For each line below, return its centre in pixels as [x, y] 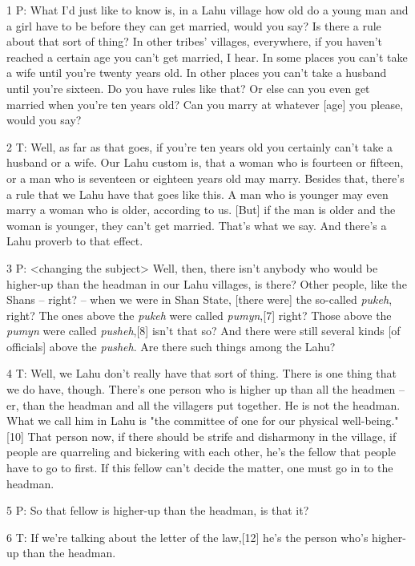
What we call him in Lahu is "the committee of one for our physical [173, 420]
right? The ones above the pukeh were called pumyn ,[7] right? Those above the [199, 315]
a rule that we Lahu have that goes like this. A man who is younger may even [197, 194]
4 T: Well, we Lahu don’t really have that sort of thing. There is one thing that [201, 373]
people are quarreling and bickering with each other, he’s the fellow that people [201, 452]
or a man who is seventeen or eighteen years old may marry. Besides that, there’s [205, 178]
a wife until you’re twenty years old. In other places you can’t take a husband [197, 73]
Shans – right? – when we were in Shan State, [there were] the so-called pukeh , [199, 299]
